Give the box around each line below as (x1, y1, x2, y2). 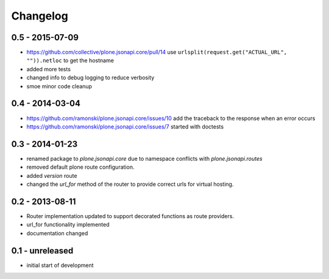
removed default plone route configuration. (26, 163, 135, 171)
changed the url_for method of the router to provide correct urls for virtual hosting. (26, 180, 234, 188)
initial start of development (26, 261, 94, 269)
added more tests (26, 65, 71, 72)
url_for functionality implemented (26, 221, 110, 228)
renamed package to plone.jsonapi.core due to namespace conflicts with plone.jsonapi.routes (26, 155, 263, 162)
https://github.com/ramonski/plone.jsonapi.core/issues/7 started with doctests (26, 122, 224, 130)
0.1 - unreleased (11, 245, 74, 256)
